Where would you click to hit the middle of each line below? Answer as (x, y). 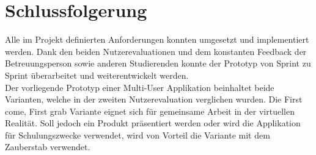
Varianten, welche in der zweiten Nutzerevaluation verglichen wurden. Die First (154, 99)
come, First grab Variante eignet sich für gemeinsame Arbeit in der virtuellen (150, 111)
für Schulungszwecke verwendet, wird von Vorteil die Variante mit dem (138, 135)
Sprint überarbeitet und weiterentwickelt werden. (97, 75)
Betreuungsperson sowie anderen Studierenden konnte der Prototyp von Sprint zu (158, 63)
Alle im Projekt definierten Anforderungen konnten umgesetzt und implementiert (157, 39)
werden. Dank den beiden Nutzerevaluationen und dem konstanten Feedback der (156, 51)
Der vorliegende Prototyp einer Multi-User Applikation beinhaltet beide (140, 87)
